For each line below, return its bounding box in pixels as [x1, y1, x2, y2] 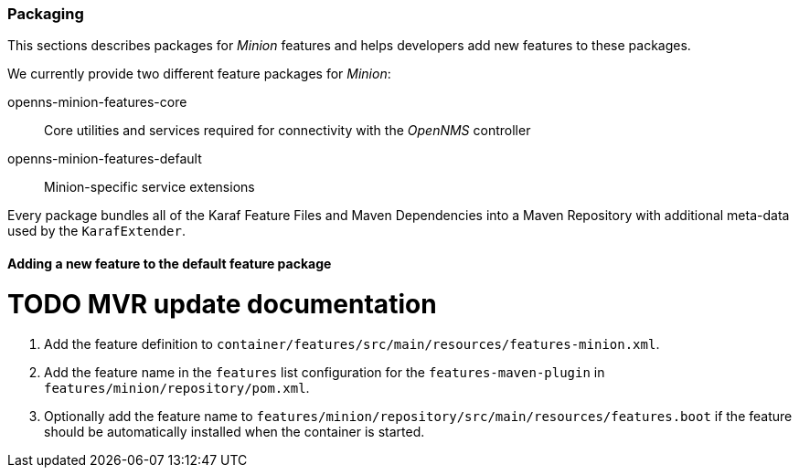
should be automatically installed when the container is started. [44, 424, 425, 440]
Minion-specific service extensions [44, 179, 255, 195]
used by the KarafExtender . [7, 223, 186, 239]
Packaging [7, 5, 84, 23]
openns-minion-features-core [7, 94, 187, 111]
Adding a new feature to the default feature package [7, 255, 332, 271]
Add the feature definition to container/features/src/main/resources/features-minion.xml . [44, 336, 660, 353]
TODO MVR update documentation [7, 288, 437, 320]
